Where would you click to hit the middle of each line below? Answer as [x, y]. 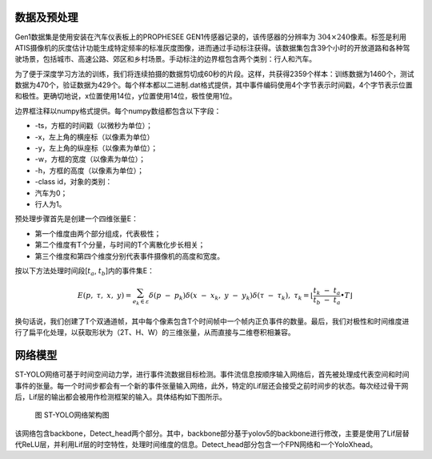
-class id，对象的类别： [74, 182]
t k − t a [327, 292]
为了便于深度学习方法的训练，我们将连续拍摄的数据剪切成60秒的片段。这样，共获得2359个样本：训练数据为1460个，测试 [214, 74]
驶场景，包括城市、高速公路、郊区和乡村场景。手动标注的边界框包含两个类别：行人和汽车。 [165, 59]
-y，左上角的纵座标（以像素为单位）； [96, 148]
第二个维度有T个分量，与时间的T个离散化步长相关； [120, 245]
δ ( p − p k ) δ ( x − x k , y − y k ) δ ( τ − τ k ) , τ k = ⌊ [231, 296]
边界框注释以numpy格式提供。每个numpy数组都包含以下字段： [118, 111]
